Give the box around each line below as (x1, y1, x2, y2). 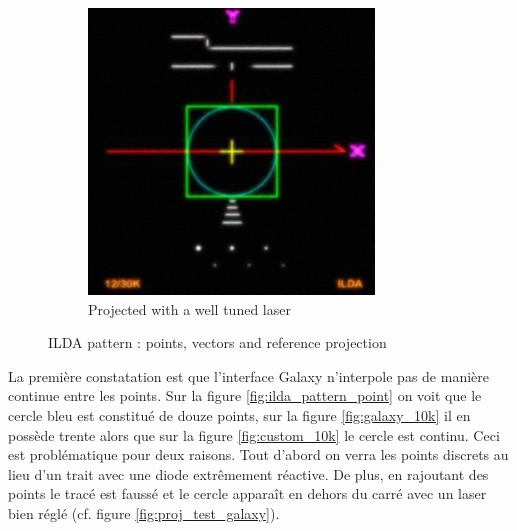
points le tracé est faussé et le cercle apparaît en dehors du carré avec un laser (8, 483, 487, 504)
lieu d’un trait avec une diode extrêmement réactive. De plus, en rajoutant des (8, 463, 489, 484)
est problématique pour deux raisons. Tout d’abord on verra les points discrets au (8, 444, 509, 465)
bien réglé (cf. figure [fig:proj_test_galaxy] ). (8, 502, 280, 523)
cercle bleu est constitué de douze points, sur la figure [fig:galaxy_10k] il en (8, 404, 471, 425)
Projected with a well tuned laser (88, 298, 291, 319)
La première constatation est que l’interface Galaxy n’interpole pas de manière (8, 365, 489, 386)
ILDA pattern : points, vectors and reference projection (48, 332, 387, 353)
